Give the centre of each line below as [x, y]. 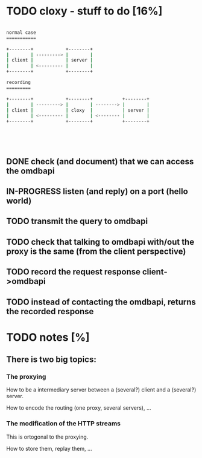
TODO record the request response [73, 272]
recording [19, 83]
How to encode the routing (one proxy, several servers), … [79, 408]
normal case [21, 32]
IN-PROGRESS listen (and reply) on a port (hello [97, 191]
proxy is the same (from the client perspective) [96, 251]
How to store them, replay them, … [49, 448]
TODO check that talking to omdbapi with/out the [100, 242]
